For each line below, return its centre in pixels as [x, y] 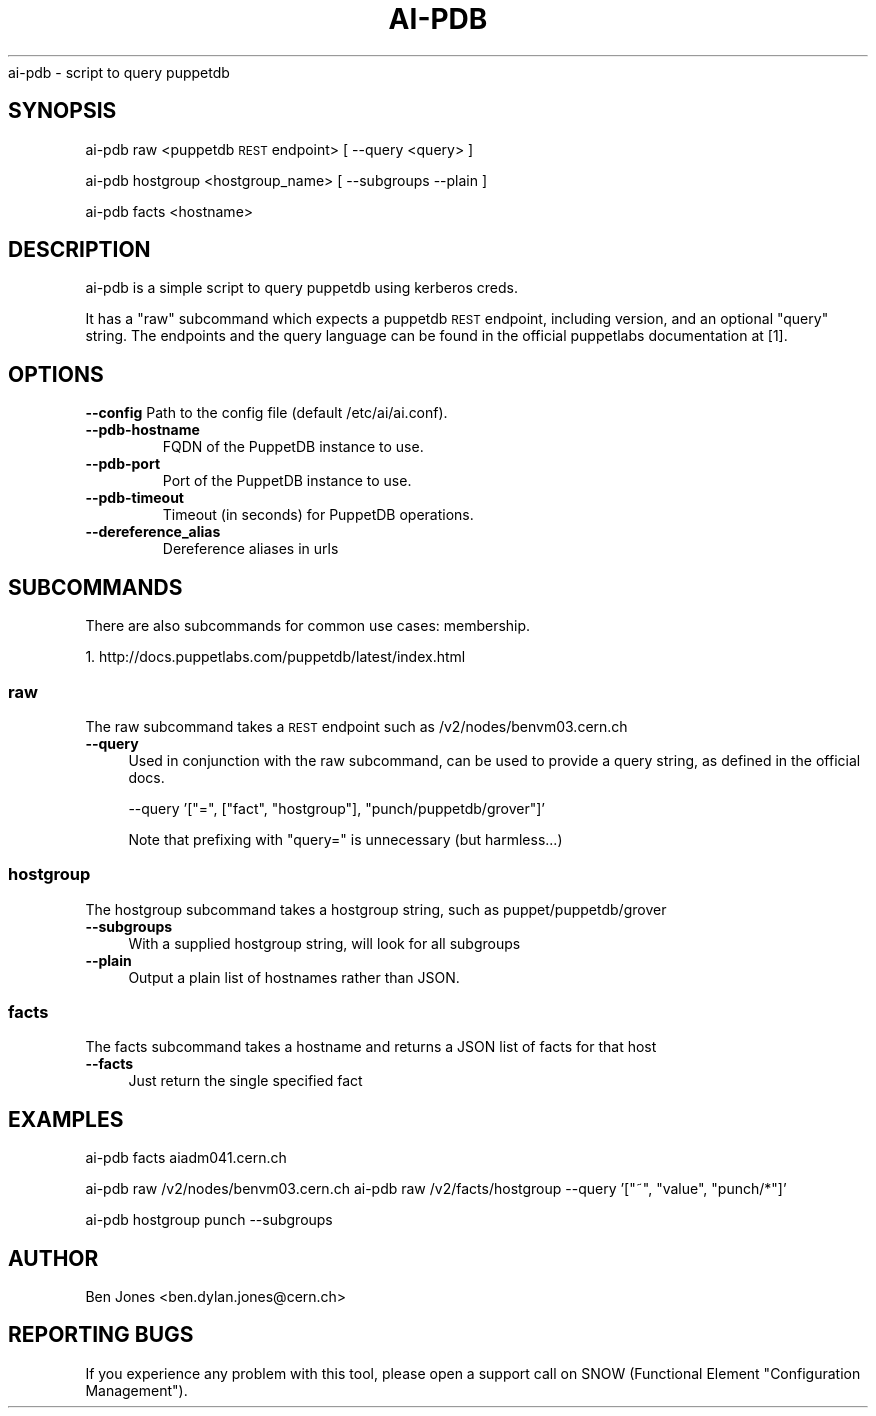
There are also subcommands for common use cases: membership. [308, 626]
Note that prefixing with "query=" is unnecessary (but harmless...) [345, 839]
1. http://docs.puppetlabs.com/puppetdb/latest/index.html [275, 657]
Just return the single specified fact [245, 1081]
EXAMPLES [66, 1119]
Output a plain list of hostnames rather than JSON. [294, 977]
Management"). [136, 1390]
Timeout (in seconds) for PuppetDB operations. [318, 515]
